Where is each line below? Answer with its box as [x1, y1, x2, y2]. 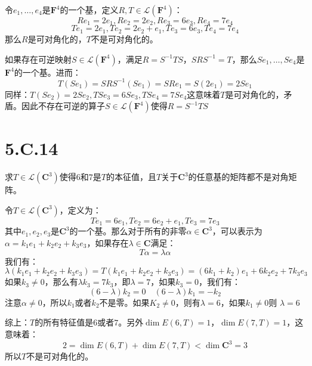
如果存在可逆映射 [5, 52, 72, 65]
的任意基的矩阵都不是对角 [188, 170, 289, 183]
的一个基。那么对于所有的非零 [69, 225, 187, 237]
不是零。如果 [99, 296, 150, 308]
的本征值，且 [106, 170, 157, 183]
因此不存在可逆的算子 [21, 100, 105, 112]
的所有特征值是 [35, 316, 94, 328]
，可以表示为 [212, 225, 262, 237]
